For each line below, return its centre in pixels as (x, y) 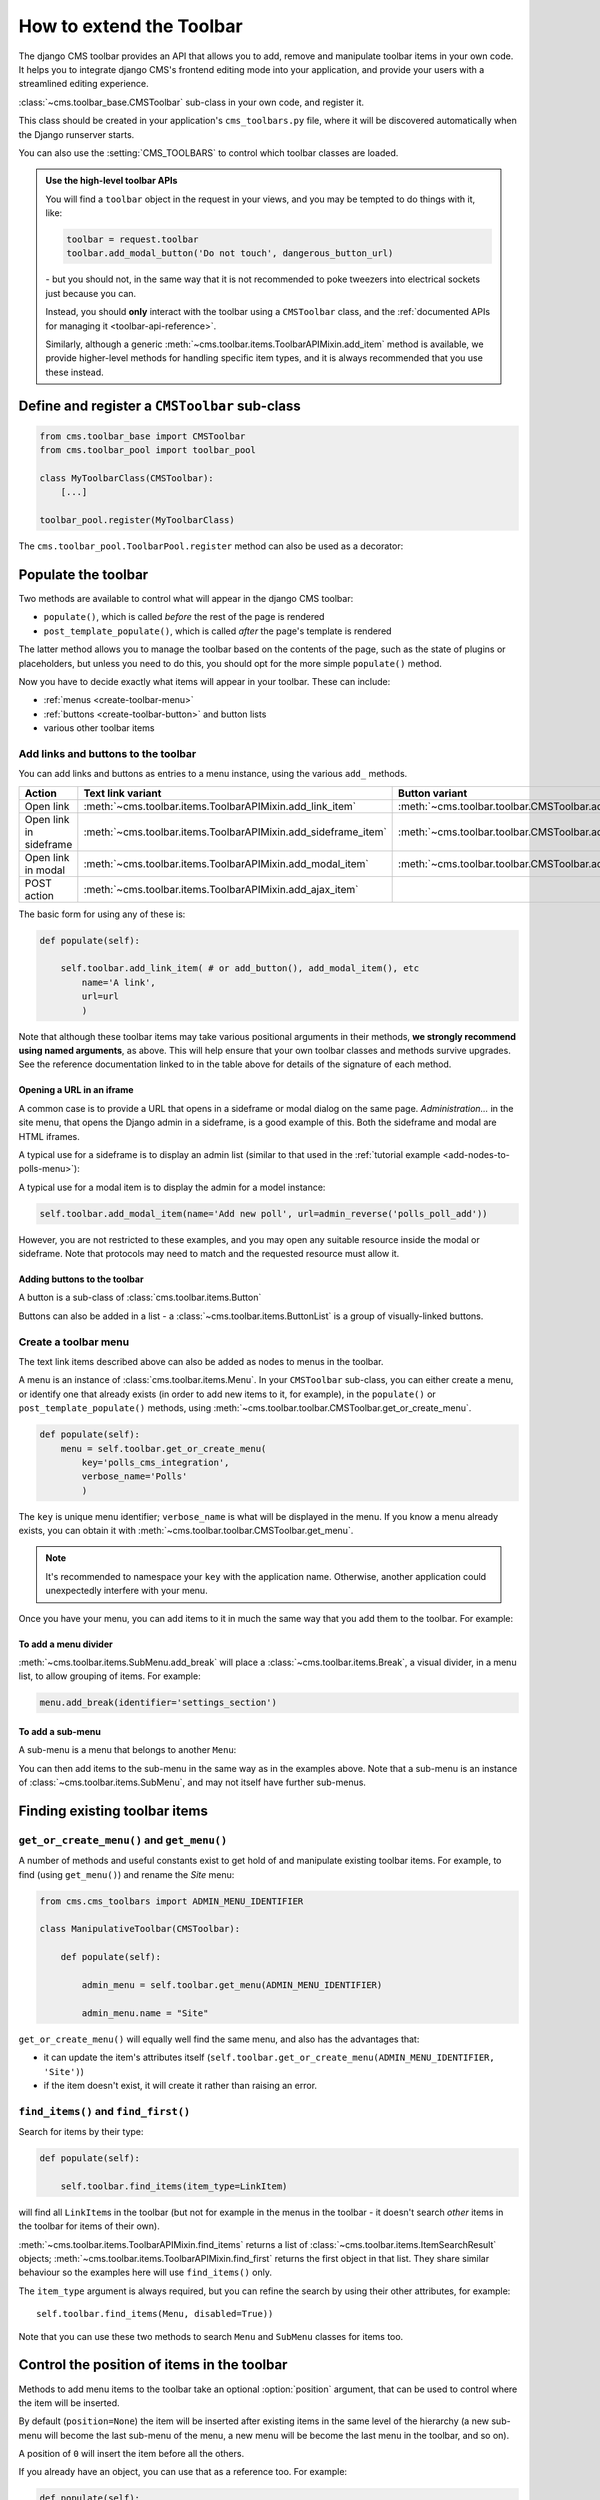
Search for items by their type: (81, 2132)
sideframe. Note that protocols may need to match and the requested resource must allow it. (209, 1254)
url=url (100, 996)
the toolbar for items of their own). (89, 2226)
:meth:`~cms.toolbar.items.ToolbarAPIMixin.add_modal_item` (226, 863)
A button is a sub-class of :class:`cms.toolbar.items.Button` (140, 1297)
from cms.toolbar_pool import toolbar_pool (148, 450)
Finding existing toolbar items (113, 1810)
